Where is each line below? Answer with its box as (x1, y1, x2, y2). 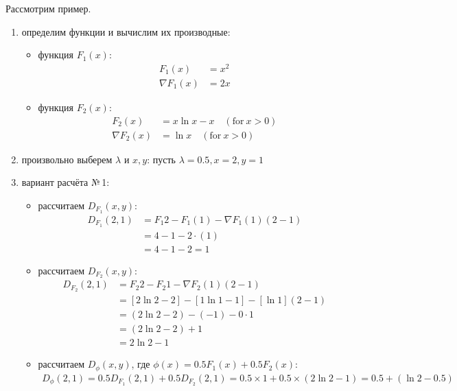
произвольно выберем (21, 152, 113, 166)
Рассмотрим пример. (5, 1, 91, 15)
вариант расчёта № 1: (21, 175, 110, 189)
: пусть (147, 152, 176, 166)
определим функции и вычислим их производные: (21, 24, 231, 38)
